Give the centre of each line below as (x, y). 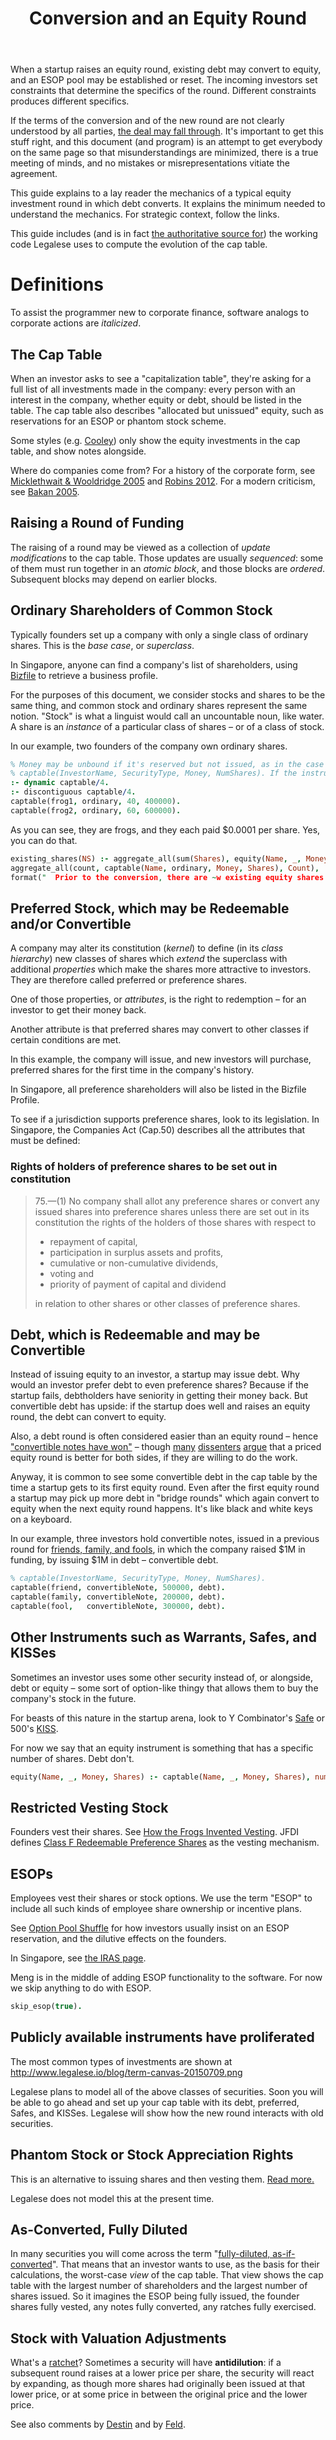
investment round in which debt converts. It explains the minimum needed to (168, 204)
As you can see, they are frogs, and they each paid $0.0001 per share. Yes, (165, 829)
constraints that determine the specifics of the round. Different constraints (163, 91)
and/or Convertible (71, 923)
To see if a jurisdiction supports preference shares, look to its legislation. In (165, 1119)
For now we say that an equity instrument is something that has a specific (162, 1748)
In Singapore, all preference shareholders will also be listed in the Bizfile (158, 1089)
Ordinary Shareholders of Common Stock (141, 610)
